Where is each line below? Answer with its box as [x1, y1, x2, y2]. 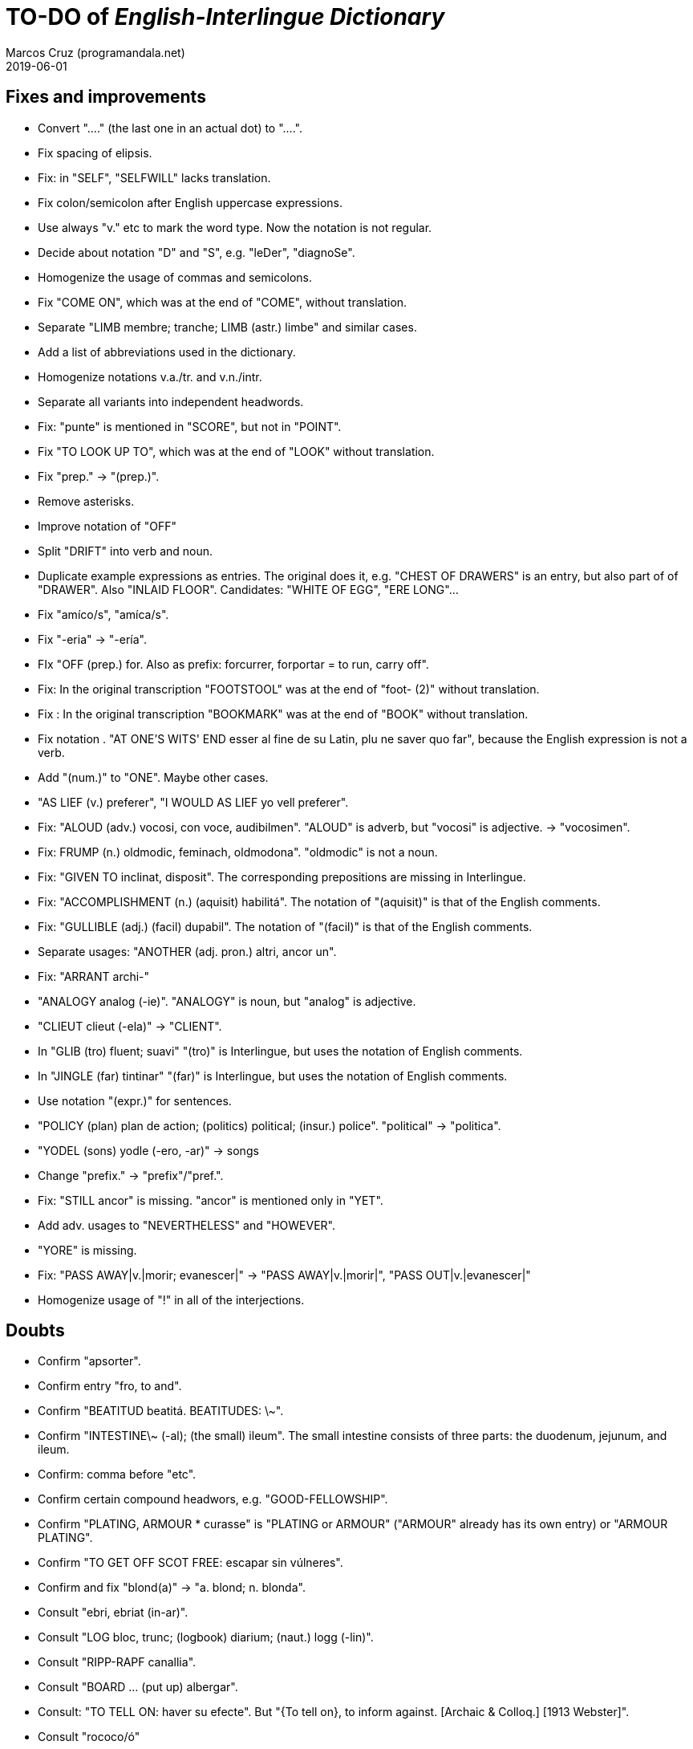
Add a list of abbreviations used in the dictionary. [38, 344, 296, 359]
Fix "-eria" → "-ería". [38, 632, 147, 646]
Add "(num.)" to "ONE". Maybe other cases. [38, 770, 269, 784]
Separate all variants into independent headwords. [38, 394, 304, 409]
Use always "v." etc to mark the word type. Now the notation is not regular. [38, 220, 432, 234]
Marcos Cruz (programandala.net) [6, 45, 185, 59]
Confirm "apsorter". [38, 1354, 141, 1369]
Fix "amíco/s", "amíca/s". [38, 607, 169, 621]
